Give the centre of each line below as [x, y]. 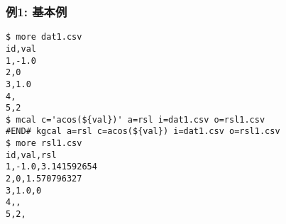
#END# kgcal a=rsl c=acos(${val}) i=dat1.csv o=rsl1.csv [143, 131]
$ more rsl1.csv [44, 144]
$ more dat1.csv [44, 37]
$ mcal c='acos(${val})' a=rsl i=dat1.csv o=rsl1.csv [136, 119]
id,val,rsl [31, 155]
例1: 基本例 [37, 11]
